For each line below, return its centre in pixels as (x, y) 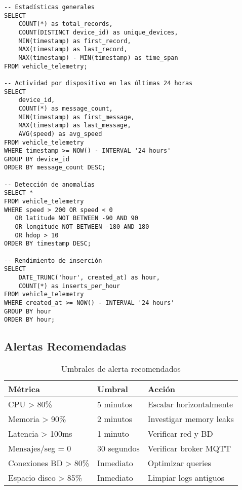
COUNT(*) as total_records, (66, 24)
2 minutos (115, 419)
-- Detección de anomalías (49, 184)
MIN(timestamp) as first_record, (75, 41)
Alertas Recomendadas (65, 346)
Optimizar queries (179, 463)
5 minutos (115, 404)
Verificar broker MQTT (189, 448)
